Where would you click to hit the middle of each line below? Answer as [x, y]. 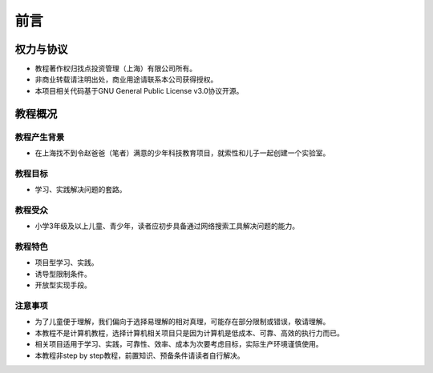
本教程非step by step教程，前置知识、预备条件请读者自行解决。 [140, 355]
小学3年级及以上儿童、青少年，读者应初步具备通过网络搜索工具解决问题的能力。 [167, 226]
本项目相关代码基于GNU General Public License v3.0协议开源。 [139, 90]
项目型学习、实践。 [67, 263]
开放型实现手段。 [63, 285]
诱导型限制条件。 [63, 274]
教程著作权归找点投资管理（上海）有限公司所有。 [115, 69]
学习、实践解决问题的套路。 [81, 190]
